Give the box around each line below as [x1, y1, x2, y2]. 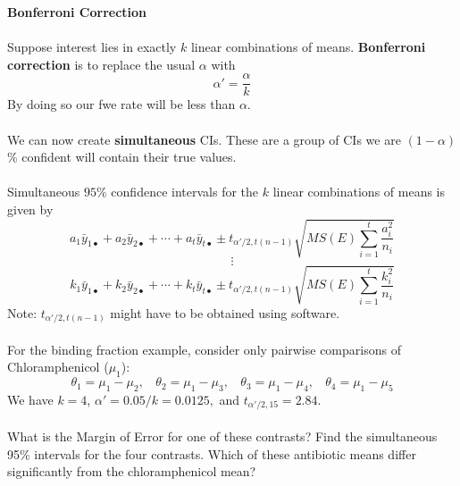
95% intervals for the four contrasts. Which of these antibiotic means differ [7, 444, 416, 463]
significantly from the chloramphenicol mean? [7, 462, 256, 481]
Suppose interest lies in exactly [7, 38, 177, 56]
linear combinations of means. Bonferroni [190, 38, 426, 56]
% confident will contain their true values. [7, 147, 237, 166]
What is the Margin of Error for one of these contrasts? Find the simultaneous [7, 427, 438, 446]
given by [7, 200, 54, 218]
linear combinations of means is [272, 182, 446, 201]
